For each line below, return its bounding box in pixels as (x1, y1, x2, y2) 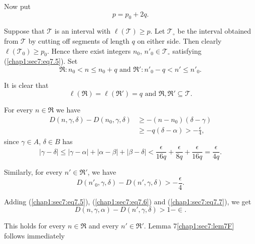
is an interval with (54, 26, 111, 36)
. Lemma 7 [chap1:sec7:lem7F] (144, 220, 234, 231)
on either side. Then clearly (137, 35, 222, 46)
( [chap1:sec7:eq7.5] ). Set (4, 56, 78, 66)
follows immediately (4, 230, 65, 240)
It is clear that (4, 80, 49, 90)
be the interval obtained (177, 26, 251, 36)
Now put (4, 1, 31, 11)
